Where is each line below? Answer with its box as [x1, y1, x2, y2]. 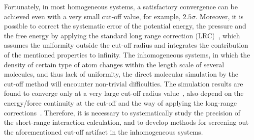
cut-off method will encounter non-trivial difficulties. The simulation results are [4, 78, 243, 88]
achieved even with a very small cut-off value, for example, [4, 11, 181, 21]
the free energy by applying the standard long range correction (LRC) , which [4, 30, 240, 40]
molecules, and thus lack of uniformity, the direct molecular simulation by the [4, 69, 238, 79]
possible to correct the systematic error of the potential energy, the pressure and [4, 21, 246, 31]
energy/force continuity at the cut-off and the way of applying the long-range [4, 97, 237, 108]
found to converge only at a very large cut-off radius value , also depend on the [4, 88, 244, 98]
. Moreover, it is [195, 11, 244, 21]
